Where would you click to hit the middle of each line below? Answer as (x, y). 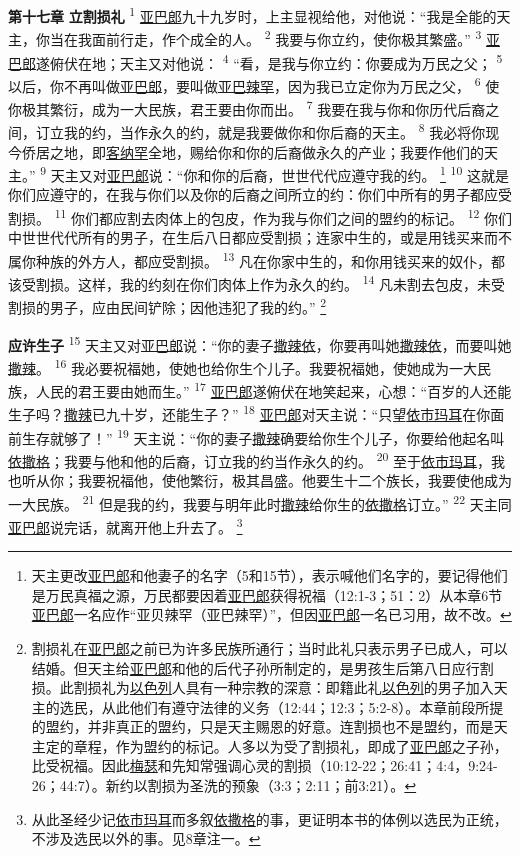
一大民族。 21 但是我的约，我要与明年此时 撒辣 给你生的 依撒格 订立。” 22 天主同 (260, 502)
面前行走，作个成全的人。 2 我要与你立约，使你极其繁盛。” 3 (286, 37)
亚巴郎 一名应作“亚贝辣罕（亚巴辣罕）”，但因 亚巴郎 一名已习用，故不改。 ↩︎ (271, 614)
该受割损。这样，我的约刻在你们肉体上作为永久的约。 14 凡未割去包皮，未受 (257, 282)
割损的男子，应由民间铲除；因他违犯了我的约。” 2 (167, 305)
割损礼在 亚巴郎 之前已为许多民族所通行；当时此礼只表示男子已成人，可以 (269, 647)
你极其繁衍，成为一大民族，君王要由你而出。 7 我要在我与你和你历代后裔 (247, 107)
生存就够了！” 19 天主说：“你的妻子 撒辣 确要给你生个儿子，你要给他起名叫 (263, 436)
